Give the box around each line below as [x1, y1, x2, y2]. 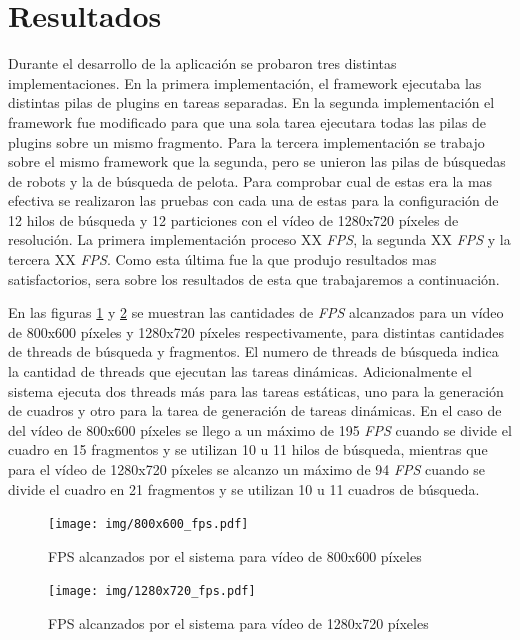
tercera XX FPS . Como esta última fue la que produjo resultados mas [8, 249, 437, 270]
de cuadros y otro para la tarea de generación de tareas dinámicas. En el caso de [8, 400, 502, 421]
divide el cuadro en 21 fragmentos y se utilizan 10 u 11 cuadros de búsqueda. [8, 478, 480, 499]
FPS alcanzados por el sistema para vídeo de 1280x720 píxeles [48, 613, 429, 634]
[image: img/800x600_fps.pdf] [48, 517, 249, 532]
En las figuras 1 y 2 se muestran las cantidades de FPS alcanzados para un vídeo [8, 302, 504, 323]
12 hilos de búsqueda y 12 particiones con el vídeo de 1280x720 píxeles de [8, 209, 459, 230]
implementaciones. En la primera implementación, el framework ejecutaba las [8, 72, 482, 93]
